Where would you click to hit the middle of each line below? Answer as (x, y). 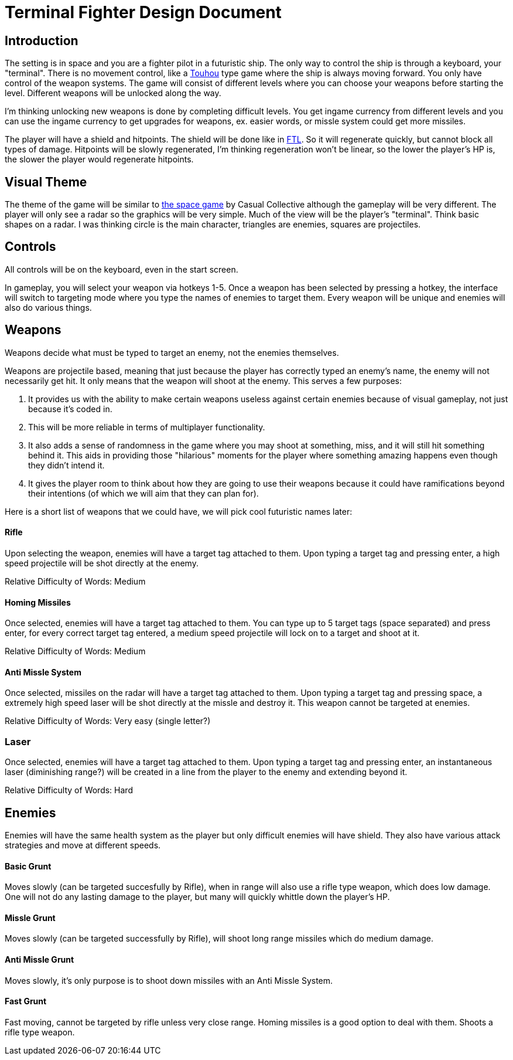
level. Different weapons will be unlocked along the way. (113, 93)
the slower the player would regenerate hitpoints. (99, 159)
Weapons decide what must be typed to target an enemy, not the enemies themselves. (172, 352)
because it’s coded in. (70, 409)
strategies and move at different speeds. (83, 845)
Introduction (42, 40)
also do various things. (48, 307)
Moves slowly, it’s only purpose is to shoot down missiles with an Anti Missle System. (169, 980)
